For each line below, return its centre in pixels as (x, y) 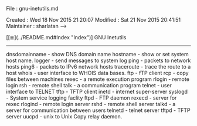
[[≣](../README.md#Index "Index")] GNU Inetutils (66, 37)
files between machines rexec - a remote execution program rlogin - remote (98, 79)
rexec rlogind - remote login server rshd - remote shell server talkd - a (91, 104)
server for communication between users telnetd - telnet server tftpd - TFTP (98, 110)
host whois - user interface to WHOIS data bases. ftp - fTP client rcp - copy (97, 73)
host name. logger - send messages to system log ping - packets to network (98, 60)
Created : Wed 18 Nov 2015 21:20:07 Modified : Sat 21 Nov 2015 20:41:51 (93, 20)
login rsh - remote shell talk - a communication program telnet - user (89, 85)
